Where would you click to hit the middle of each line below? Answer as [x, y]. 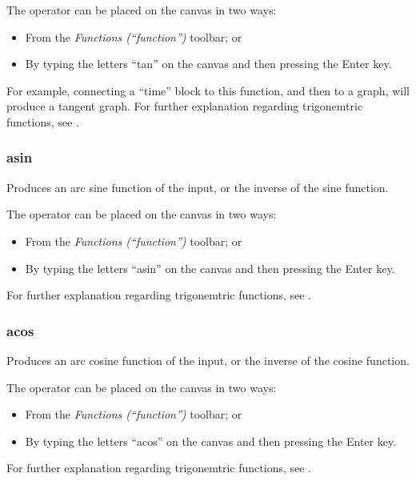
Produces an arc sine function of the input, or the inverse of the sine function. [198, 187]
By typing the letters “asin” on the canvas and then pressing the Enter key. [210, 268]
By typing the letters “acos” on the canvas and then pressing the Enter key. [211, 441]
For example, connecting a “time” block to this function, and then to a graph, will [208, 90]
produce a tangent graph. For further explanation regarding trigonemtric [185, 106]
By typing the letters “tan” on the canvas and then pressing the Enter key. [208, 64]
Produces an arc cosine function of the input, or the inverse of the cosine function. [208, 360]
